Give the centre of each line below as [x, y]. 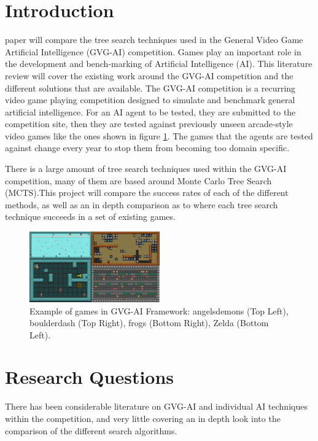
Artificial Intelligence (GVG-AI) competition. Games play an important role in [153, 51]
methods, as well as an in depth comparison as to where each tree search [142, 204]
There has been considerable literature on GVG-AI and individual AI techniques [156, 406]
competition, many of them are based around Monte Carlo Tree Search [138, 180]
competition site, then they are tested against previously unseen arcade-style [149, 124]
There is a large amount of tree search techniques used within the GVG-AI [146, 169]
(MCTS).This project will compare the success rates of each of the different [147, 193]
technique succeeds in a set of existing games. [90, 217]
